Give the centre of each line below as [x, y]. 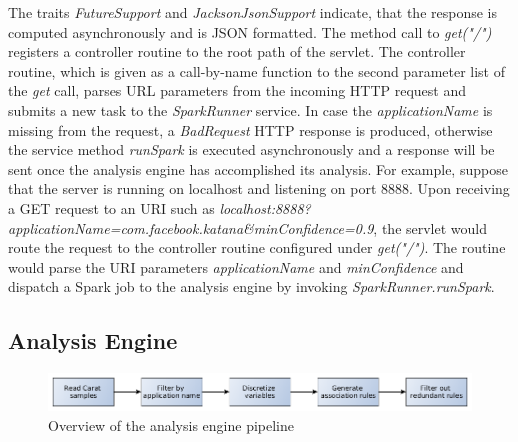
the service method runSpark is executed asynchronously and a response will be [251, 149]
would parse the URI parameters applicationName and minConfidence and [236, 266]
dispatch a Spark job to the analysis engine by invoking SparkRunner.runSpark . [251, 286]
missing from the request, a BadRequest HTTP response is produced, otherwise [250, 129]
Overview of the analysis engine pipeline [171, 424]
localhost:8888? [265, 207]
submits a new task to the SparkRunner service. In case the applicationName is [250, 109]
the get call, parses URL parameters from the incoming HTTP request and [237, 90]
